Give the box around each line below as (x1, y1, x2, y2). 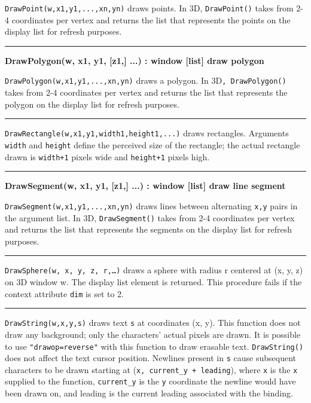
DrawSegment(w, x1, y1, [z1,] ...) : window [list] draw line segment (5, 179, 286, 192)
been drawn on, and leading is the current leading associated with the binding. (5, 387, 293, 399)
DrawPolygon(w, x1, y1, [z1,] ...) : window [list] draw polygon (5, 54, 264, 66)
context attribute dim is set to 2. (5, 287, 124, 300)
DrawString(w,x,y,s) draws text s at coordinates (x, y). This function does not (5, 316, 301, 329)
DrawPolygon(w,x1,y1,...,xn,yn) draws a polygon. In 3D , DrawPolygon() (5, 74, 286, 87)
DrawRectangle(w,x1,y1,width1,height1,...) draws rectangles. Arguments (5, 127, 289, 139)
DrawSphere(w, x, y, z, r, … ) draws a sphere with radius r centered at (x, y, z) (5, 264, 303, 276)
